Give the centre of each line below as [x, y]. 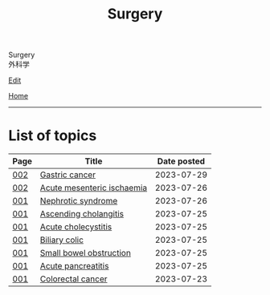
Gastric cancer [68, 175]
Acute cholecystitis [76, 227]
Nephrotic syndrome [79, 201]
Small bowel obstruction [85, 253]
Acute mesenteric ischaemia [94, 188]
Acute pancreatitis [74, 266]
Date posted [181, 161]
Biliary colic [62, 240]
